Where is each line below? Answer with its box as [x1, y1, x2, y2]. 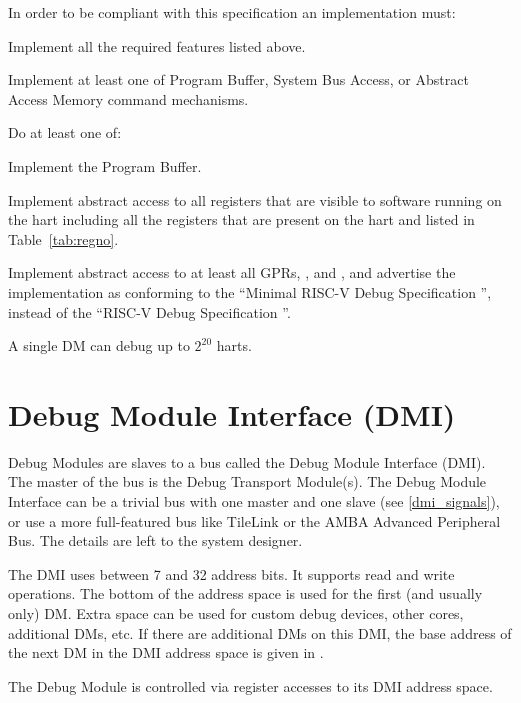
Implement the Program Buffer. [8, 155, 202, 176]
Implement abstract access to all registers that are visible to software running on [8, 189, 502, 210]
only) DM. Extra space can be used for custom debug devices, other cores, [8, 603, 464, 623]
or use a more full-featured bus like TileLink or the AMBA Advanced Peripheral [8, 510, 501, 531]
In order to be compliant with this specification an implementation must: [8, 2, 456, 22]
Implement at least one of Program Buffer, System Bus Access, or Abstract [8, 69, 469, 90]
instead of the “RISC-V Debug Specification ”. [8, 301, 291, 322]
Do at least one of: [8, 122, 122, 143]
